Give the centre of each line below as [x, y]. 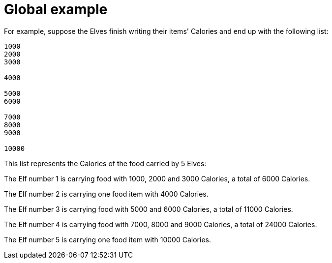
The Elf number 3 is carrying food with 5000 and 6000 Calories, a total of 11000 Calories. [149, 209]
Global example [56, 9]
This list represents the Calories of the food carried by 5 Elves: [105, 163]
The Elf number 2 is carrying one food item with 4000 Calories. [106, 194]
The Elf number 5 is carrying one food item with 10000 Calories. [107, 239]
